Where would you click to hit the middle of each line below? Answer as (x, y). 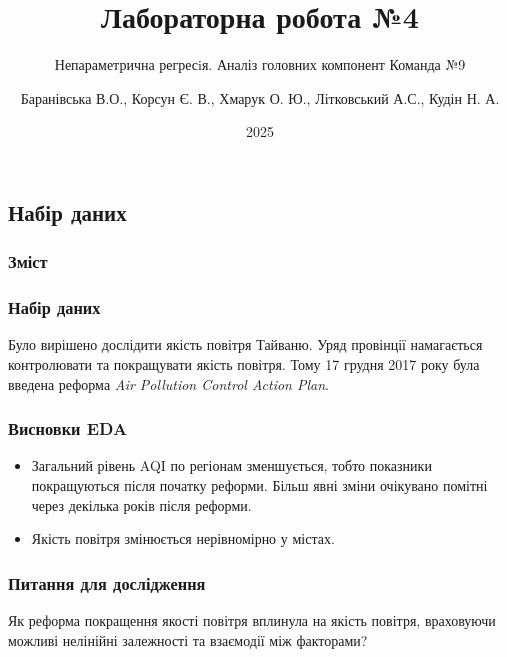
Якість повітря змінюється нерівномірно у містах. (183, 538)
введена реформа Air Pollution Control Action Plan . (168, 383)
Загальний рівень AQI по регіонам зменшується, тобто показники (231, 465)
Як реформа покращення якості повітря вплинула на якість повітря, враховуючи (252, 619)
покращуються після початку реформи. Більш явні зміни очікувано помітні (259, 484)
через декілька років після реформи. (141, 504)
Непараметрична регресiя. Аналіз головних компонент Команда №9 (260, 64)
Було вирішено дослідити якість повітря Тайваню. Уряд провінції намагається (245, 344)
